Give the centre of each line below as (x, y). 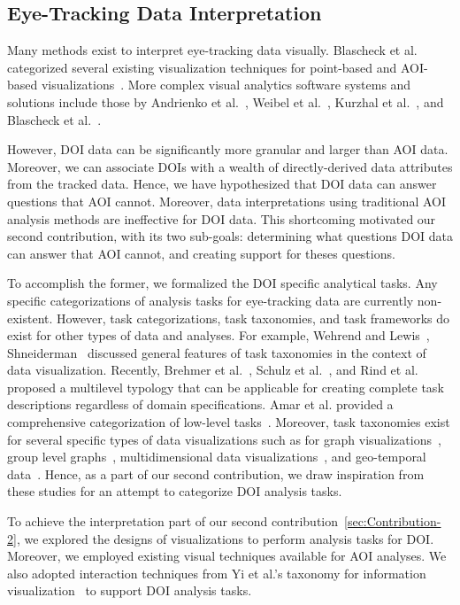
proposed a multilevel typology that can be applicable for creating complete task (226, 387)
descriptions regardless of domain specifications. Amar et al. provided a (200, 404)
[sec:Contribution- (393, 521)
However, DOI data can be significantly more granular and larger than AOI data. (228, 149)
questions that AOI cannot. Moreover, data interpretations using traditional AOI (226, 201)
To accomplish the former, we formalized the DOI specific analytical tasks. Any (222, 283)
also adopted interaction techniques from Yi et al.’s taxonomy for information (217, 573)
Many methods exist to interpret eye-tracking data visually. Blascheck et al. (212, 50)
